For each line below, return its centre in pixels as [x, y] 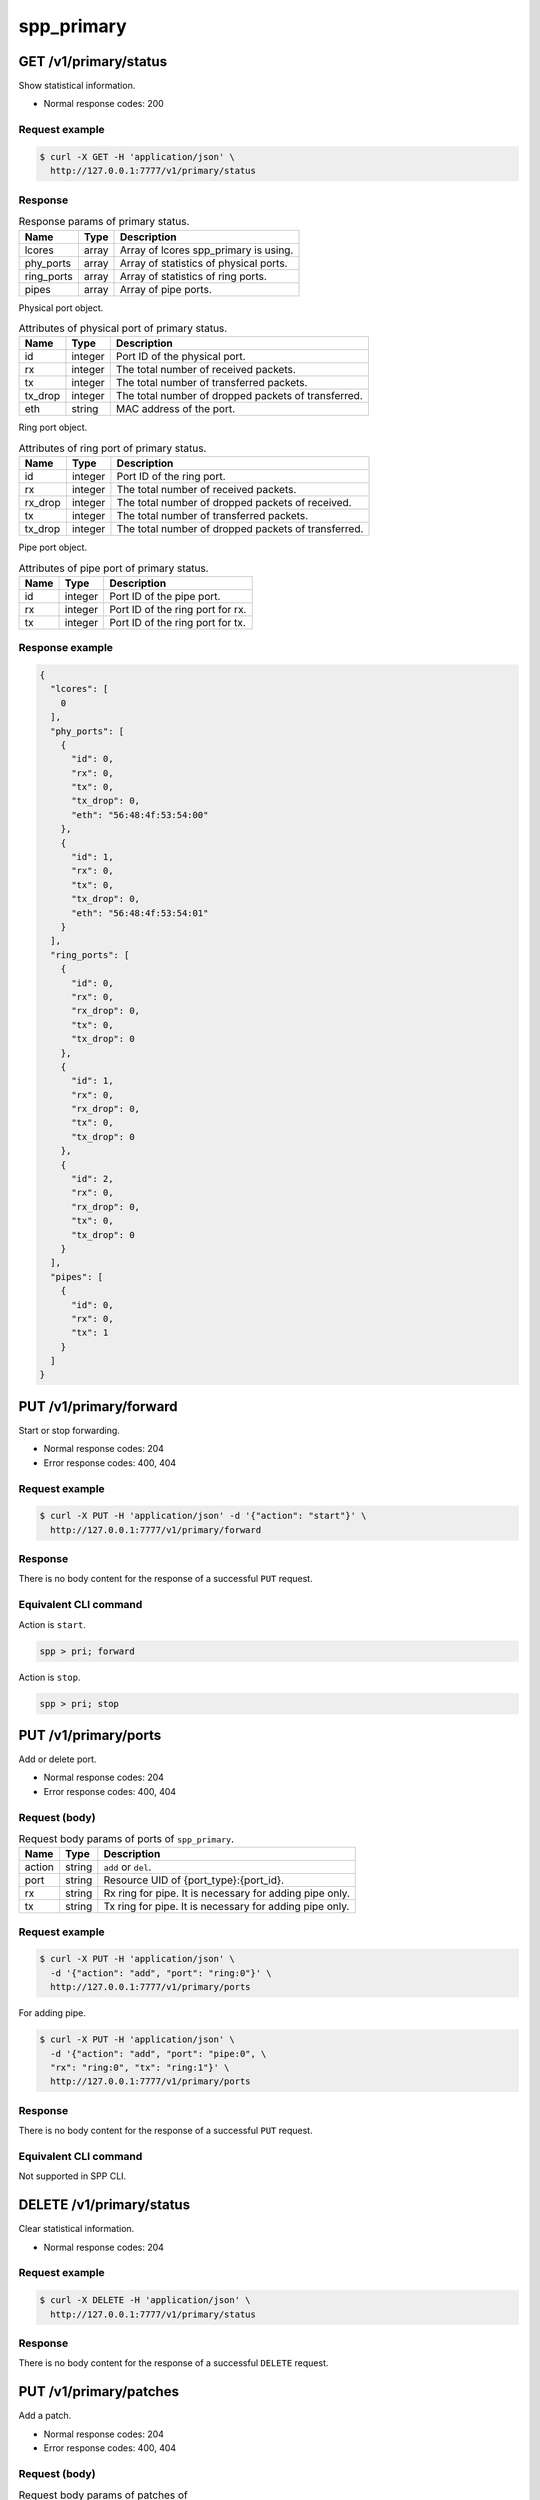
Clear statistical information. [76, 2229]
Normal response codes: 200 [103, 104]
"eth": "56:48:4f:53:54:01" [140, 913]
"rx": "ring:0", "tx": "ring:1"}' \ [140, 2068]
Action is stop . [49, 1677]
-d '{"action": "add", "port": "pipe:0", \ [158, 2053]
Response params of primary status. [104, 222]
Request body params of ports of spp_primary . [126, 1839]
